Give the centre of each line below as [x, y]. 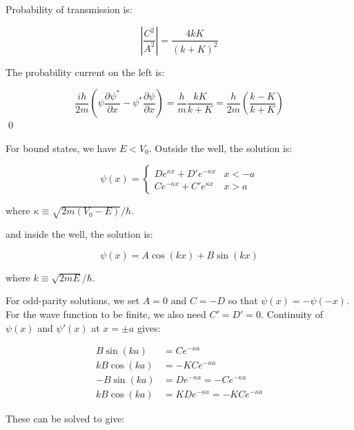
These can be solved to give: [65, 419]
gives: [149, 327]
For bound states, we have [61, 148]
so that [243, 300]
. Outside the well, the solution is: [220, 148]
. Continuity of [292, 314]
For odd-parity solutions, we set [73, 300]
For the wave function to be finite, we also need [106, 314]
